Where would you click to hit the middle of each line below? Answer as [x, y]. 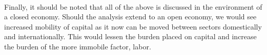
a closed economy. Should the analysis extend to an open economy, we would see [130, 17]
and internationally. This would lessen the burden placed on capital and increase [130, 36]
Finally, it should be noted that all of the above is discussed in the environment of [133, 6]
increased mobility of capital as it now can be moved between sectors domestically [133, 26]
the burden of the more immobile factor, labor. [78, 46]
